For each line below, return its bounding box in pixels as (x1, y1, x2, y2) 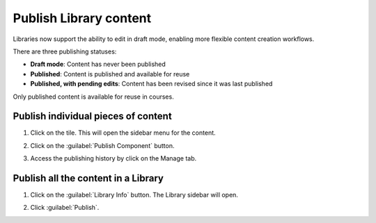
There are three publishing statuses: (13, 47, 117, 56)
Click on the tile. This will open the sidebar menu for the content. (30, 129, 216, 137)
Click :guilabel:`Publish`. (30, 204, 100, 212)
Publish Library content (13, 10, 152, 26)
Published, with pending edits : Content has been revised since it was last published (30, 80, 273, 88)
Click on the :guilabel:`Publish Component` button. (30, 141, 175, 149)
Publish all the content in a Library (13, 172, 164, 184)
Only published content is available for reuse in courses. (13, 92, 174, 101)
